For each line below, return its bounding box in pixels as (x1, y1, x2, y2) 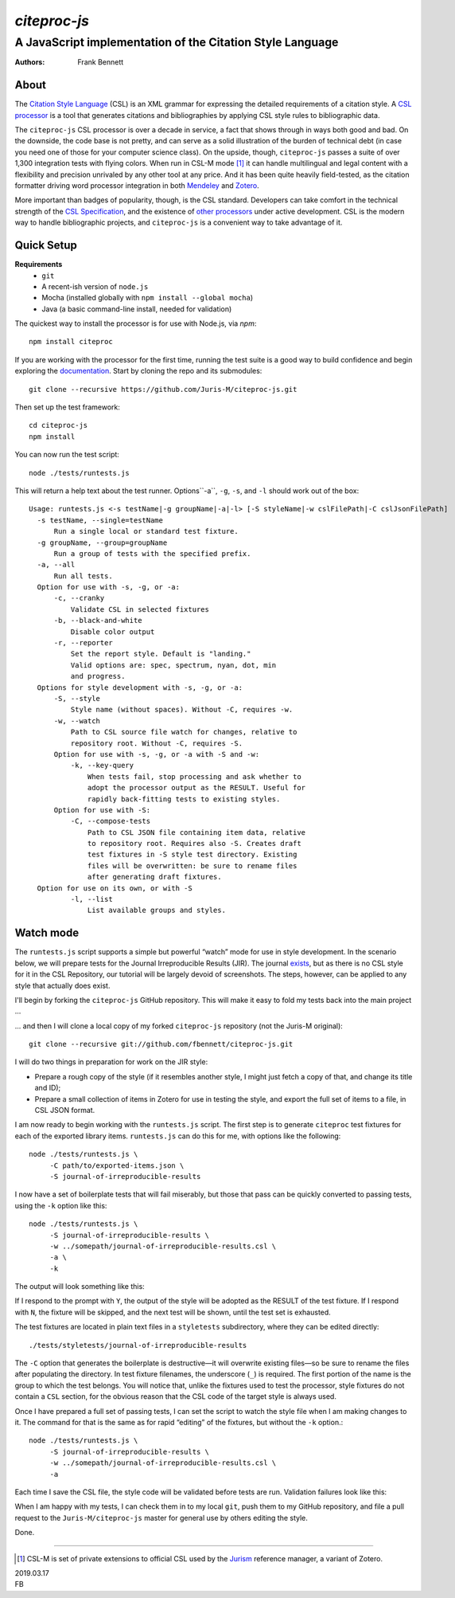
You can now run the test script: (14, 450, 119, 460)
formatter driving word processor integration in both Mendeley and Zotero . (14, 181, 260, 190)
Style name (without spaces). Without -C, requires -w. (70, 705, 294, 715)
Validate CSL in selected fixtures (70, 605, 210, 613)
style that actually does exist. (14, 981, 111, 990)
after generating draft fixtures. (87, 872, 222, 882)
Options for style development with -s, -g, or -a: (37, 683, 243, 692)
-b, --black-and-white (53, 616, 142, 625)
